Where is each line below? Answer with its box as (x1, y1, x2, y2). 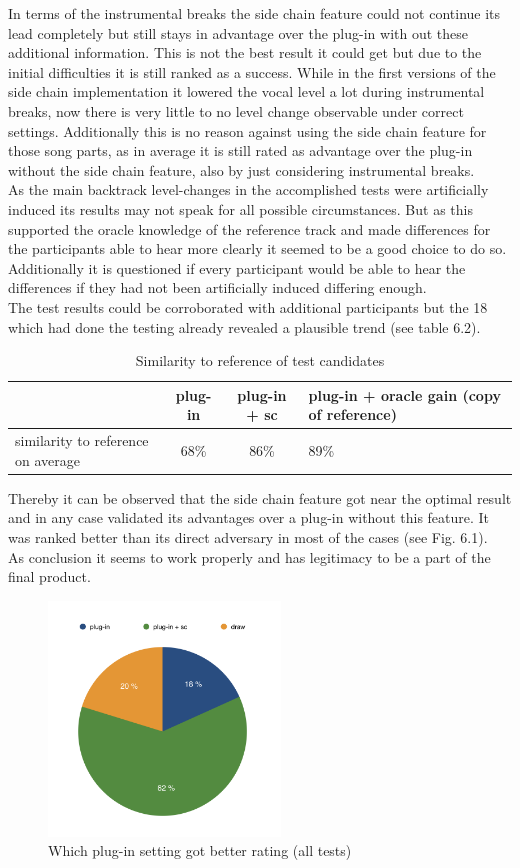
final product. (8, 566, 91, 587)
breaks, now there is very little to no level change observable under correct (8, 100, 464, 121)
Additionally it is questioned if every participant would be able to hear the (8, 257, 466, 278)
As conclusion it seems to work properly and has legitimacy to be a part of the (8, 546, 491, 567)
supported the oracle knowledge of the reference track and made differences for (8, 218, 491, 239)
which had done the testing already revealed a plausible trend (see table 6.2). (8, 316, 481, 337)
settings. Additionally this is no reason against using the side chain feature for (8, 120, 487, 141)
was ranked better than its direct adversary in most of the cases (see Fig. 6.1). (8, 527, 488, 547)
